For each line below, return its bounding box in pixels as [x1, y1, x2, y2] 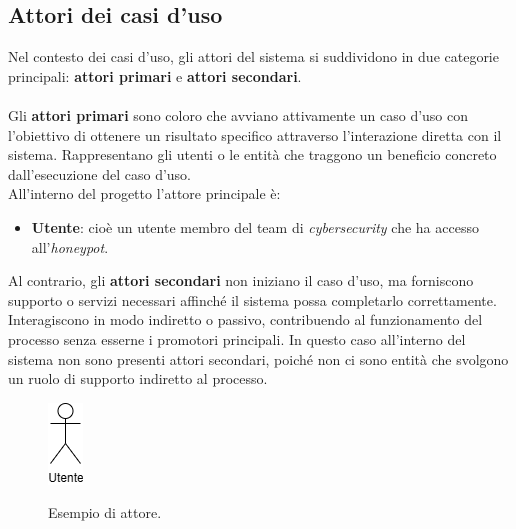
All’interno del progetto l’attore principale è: [8, 183, 281, 204]
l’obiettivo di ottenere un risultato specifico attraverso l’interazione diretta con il [8, 124, 502, 145]
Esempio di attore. [48, 502, 162, 523]
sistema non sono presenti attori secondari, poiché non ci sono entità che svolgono [8, 348, 509, 369]
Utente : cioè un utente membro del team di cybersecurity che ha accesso [31, 216, 479, 237]
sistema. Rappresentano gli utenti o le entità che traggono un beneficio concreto [8, 144, 497, 165]
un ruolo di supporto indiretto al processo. [8, 368, 268, 389]
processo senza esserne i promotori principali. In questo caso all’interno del [8, 328, 466, 349]
